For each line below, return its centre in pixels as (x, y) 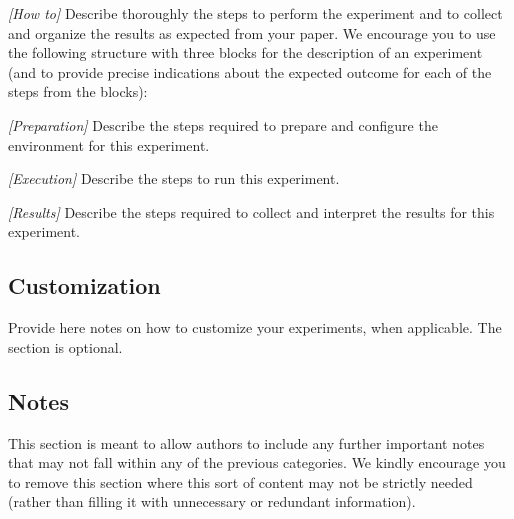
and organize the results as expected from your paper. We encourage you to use (252, 32)
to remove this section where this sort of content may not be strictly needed (240, 481)
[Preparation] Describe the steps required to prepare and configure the (223, 124)
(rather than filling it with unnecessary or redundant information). (212, 501)
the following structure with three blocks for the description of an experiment (245, 52)
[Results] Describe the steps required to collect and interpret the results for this (251, 211)
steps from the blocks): (78, 91)
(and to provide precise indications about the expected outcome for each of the (250, 71)
